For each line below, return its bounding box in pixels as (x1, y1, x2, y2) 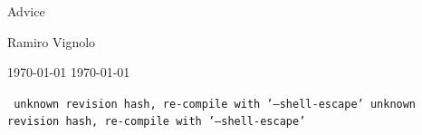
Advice (7, 2, 45, 20)
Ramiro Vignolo (7, 32, 96, 51)
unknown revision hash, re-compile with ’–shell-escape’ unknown (14, 97, 417, 111)
